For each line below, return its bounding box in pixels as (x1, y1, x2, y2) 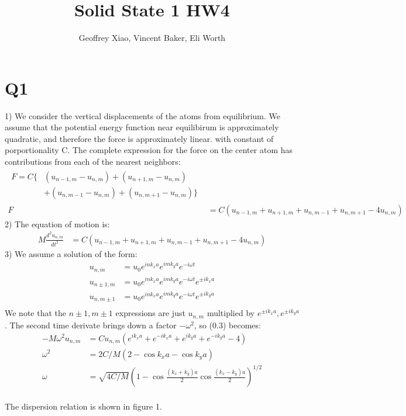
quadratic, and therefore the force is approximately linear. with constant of (5, 132, 274, 144)
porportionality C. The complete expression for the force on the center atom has (5, 144, 293, 156)
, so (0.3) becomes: (194, 318, 261, 331)
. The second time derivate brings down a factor (5, 318, 177, 331)
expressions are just (115, 307, 185, 319)
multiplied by (207, 307, 255, 319)
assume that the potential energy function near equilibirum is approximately (5, 121, 279, 133)
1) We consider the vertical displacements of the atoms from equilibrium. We (5, 109, 281, 122)
